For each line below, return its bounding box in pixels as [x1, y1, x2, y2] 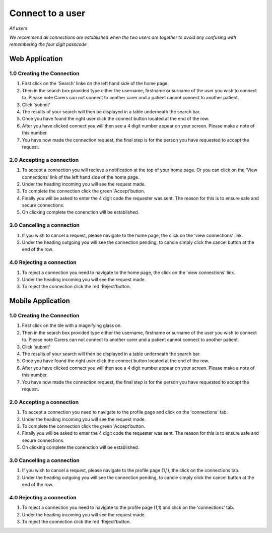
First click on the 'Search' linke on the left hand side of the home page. [22, 81, 169, 87]
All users [9, 25, 28, 31]
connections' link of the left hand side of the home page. [22, 174, 140, 180]
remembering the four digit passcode [9, 41, 87, 47]
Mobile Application [9, 297, 71, 305]
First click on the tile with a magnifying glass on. [22, 322, 122, 328]
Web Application [9, 54, 63, 63]
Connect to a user [9, 8, 86, 19]
